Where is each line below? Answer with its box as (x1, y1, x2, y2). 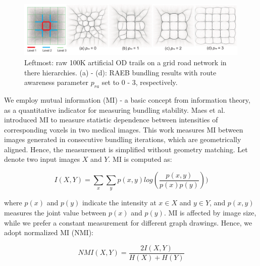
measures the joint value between (4, 207, 107, 218)
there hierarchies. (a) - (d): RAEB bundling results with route (24, 67, 217, 77)
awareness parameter (24, 77, 89, 87)
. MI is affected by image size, (164, 207, 256, 218)
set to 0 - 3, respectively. (101, 77, 178, 87)
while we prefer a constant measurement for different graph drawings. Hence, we (4, 217, 252, 228)
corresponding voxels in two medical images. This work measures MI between (4, 124, 243, 135)
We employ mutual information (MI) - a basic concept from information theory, (4, 94, 250, 105)
